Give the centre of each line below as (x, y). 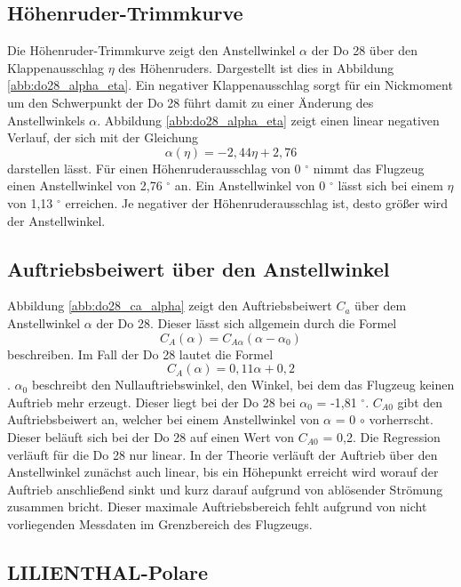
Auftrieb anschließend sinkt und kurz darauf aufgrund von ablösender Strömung (225, 489)
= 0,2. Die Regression (382, 436)
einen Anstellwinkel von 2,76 (85, 185)
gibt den (420, 402)
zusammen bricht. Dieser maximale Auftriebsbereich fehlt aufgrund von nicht (217, 507)
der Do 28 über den (364, 50)
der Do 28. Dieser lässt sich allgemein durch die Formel (246, 322)
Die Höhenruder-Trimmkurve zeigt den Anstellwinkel (151, 50)
